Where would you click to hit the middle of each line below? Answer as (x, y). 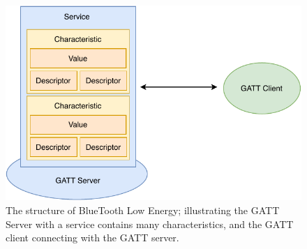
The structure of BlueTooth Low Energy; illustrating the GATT (143, 210)
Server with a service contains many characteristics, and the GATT (150, 224)
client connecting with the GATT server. (92, 237)
